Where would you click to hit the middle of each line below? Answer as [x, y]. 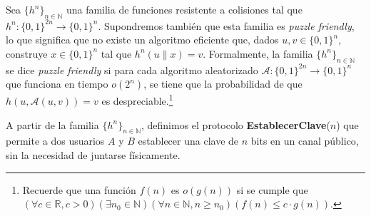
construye [27, 53]
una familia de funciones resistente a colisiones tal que [184, 9]
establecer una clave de [188, 141]
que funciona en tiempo [57, 84]
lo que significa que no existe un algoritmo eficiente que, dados [142, 40]
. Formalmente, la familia [258, 53]
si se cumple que [272, 189]
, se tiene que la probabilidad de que [223, 84]
